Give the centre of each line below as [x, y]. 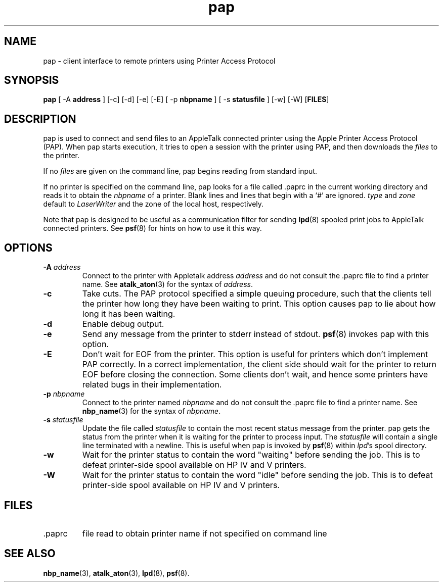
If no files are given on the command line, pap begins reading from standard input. [180, 171]
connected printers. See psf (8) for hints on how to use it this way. [152, 228]
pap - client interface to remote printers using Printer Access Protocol [159, 61]
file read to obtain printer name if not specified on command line [205, 533]
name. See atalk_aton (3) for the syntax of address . [167, 284]
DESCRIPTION [40, 119]
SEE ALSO [30, 554]
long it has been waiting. [129, 314]
